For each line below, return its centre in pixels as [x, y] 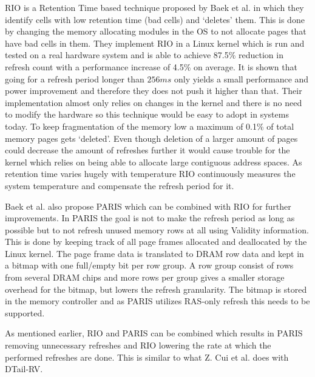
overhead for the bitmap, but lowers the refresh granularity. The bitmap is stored [156, 289]
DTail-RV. [24, 369]
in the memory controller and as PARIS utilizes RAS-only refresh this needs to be [157, 301]
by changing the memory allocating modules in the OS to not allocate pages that [156, 31]
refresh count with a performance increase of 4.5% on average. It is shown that [151, 66]
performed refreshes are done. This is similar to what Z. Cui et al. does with [147, 357]
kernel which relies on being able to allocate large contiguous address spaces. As [154, 162]
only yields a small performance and [241, 78]
